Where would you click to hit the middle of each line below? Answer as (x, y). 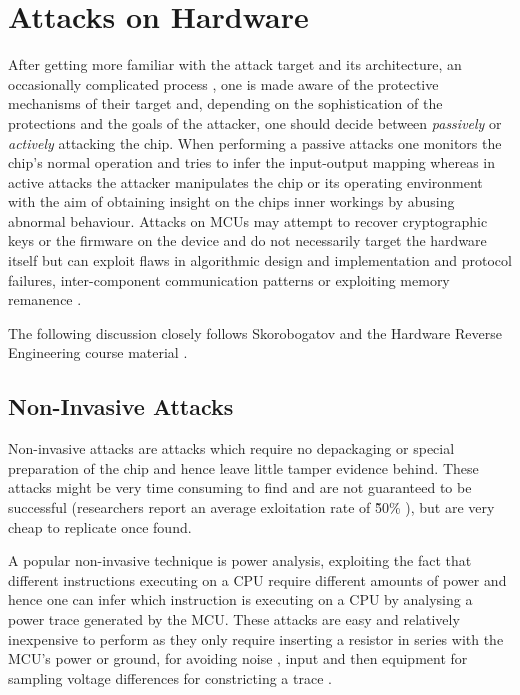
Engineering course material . (98, 352)
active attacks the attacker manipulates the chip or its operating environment (245, 181)
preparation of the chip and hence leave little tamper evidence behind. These (243, 467)
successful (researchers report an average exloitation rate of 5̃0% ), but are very (251, 507)
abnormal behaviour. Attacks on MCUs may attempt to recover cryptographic (248, 220)
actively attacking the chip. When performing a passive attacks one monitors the (255, 142)
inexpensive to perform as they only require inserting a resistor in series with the (256, 638)
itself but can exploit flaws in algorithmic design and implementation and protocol (260, 260)
